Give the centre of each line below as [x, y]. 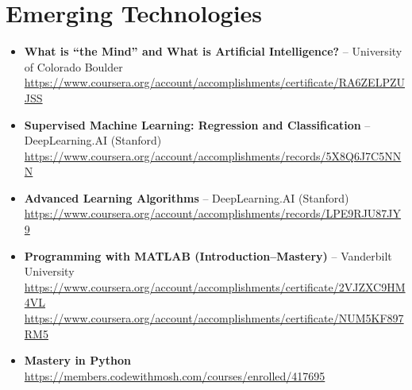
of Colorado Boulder [73, 66]
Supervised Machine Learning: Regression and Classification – [197, 124]
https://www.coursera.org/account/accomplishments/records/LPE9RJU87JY [213, 213]
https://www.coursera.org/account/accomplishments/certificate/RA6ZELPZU [214, 82]
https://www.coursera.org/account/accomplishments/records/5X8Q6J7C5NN [213, 155]
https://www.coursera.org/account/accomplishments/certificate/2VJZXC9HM [215, 286]
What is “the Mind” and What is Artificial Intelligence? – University [213, 51]
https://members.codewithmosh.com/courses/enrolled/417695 [175, 375]
